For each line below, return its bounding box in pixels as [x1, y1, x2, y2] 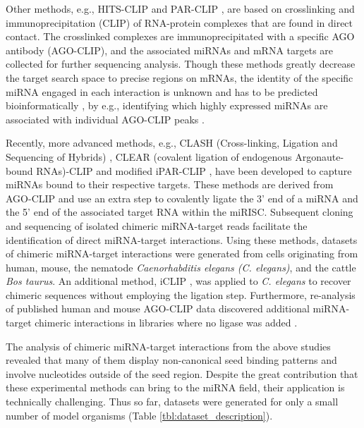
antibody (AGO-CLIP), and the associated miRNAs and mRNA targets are [6, 42, 334, 57]
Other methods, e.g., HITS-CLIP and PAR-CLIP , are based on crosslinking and [6, 1, 355, 16]
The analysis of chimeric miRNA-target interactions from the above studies [6, 338, 331, 353]
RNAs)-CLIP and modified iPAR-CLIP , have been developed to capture [36, 163, 352, 178]
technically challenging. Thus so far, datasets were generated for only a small [6, 394, 339, 409]
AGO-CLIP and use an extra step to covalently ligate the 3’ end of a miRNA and [6, 190, 358, 205]
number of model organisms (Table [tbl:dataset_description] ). [6, 408, 273, 422]
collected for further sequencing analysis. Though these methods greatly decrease [6, 56, 356, 71]
